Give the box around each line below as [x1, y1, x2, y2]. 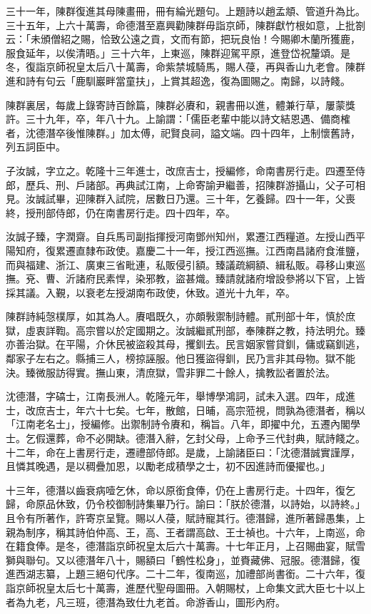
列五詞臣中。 [6, 139, 66, 154]
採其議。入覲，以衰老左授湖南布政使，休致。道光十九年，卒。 [6, 285, 295, 300]
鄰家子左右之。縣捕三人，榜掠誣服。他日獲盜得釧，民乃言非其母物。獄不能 [6, 351, 355, 366]
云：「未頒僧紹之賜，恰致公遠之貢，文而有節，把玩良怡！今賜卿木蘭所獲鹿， [6, 31, 360, 46]
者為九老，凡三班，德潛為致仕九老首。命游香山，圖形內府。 [6, 594, 285, 609]
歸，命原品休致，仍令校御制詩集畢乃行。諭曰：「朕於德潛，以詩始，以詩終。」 [6, 496, 365, 511]
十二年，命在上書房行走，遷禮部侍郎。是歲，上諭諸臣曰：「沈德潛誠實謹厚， [6, 444, 360, 459]
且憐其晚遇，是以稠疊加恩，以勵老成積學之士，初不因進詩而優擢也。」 [6, 459, 330, 474]
